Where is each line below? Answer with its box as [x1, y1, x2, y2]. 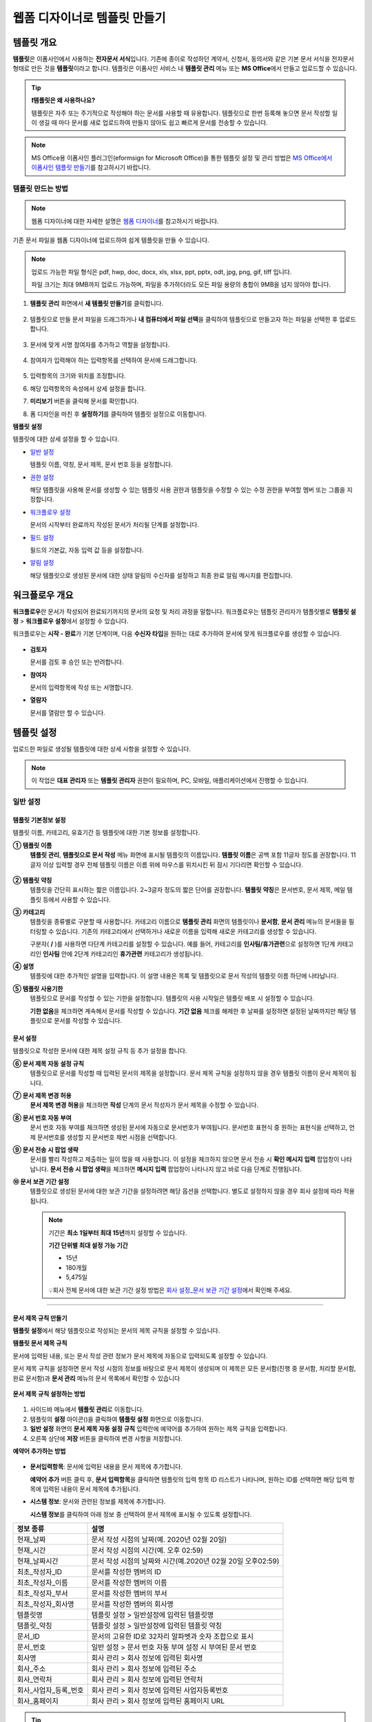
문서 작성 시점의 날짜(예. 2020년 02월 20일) [91, 1535, 227, 1544]
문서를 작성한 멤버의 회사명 [91, 1599, 174, 1609]
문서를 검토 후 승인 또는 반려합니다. [30, 658, 124, 666]
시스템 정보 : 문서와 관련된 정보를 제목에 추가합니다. [30, 1497, 166, 1506]
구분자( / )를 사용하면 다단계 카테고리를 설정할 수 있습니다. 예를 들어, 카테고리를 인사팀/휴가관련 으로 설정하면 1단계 [30, 940, 335, 948]
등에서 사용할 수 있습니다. [42, 895, 112, 904]
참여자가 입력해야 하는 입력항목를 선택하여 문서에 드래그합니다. [30, 356, 198, 364]
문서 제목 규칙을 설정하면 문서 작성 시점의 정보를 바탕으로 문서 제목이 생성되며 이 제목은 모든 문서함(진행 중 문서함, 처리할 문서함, [12, 1365, 356, 1373]
